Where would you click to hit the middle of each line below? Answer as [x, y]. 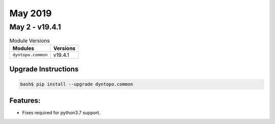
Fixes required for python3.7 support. [61, 112]
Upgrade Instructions [44, 69]
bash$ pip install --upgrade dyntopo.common [77, 84]
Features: [25, 100]
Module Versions [30, 41]
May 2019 [31, 13]
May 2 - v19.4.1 [35, 27]
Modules [23, 48]
